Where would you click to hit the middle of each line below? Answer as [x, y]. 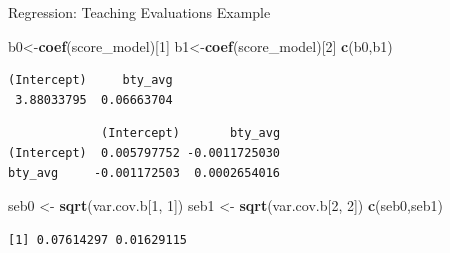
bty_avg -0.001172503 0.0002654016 [144, 172]
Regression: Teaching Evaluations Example [139, 12]
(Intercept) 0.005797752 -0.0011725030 [144, 152]
